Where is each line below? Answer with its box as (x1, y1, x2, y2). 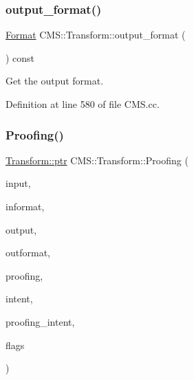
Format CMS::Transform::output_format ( (6, 27, 186, 42)
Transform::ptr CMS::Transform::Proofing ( (6, 153, 188, 167)
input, (6, 176, 31, 190)
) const (6, 50, 35, 65)
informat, (6, 199, 45, 213)
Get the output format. (6, 74, 104, 88)
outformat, (6, 245, 51, 260)
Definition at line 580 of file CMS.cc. (6, 97, 160, 111)
